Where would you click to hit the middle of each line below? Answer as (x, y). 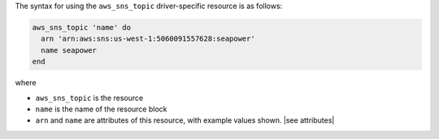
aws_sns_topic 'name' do (82, 27)
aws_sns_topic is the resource (89, 98)
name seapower (69, 50)
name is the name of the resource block (101, 109)
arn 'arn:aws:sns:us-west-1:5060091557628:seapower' (148, 39)
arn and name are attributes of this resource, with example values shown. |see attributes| (185, 120)
